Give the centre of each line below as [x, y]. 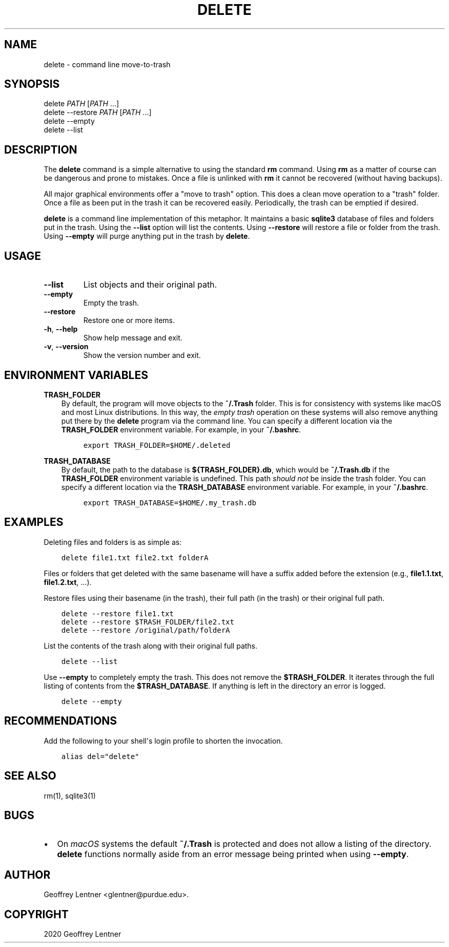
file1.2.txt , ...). [68, 582]
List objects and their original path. [150, 285]
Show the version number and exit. [142, 355]
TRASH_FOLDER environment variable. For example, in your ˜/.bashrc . [181, 429]
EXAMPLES [34, 522]
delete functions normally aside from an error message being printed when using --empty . [233, 854]
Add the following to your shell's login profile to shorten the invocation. [163, 741]
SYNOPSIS [32, 84]
